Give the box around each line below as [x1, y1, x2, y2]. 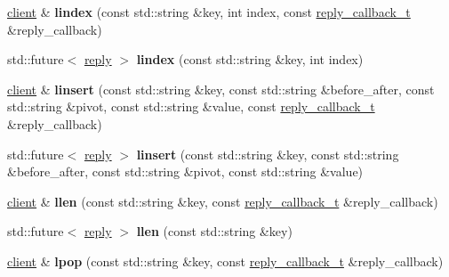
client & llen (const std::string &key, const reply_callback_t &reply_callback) [7, 191, 438, 210]
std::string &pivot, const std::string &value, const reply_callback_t [7, 97, 375, 116]
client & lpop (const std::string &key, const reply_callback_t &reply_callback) [7, 251, 444, 270]
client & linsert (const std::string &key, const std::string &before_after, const [7, 79, 435, 98]
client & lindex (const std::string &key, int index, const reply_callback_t [7, 3, 411, 20]
